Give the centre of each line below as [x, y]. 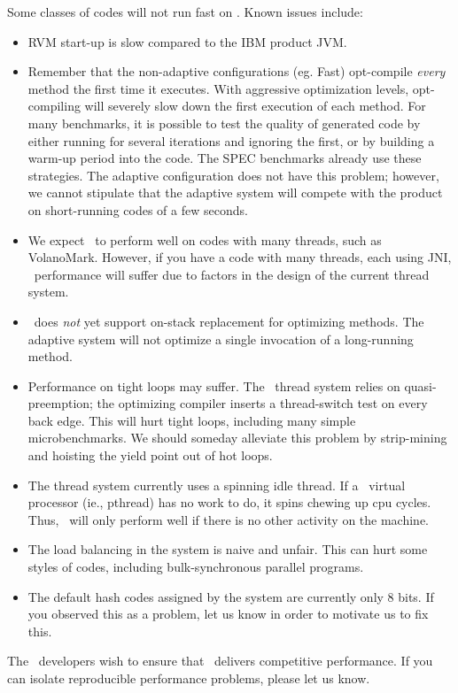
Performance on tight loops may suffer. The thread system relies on [214, 385]
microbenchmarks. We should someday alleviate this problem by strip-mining [237, 438]
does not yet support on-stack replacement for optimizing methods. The [229, 321]
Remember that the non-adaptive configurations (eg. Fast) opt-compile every [237, 71]
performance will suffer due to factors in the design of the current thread [232, 274]
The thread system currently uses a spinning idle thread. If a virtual [217, 485]
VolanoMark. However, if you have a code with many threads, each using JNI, [240, 257]
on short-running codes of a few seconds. [138, 209]
